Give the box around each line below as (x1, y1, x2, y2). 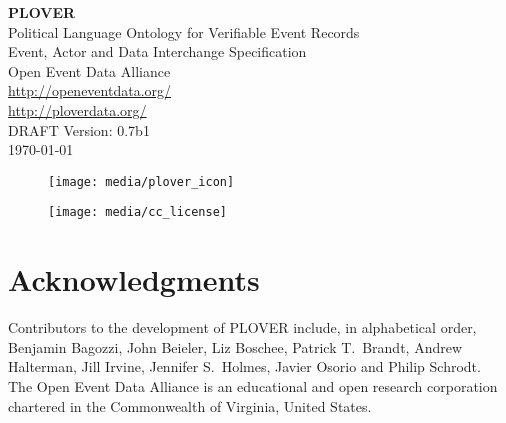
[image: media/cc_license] (48, 205, 227, 220)
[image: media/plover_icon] (48, 174, 235, 189)
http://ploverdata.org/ (8, 99, 147, 120)
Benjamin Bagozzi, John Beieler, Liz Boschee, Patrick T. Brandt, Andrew (8, 336, 463, 357)
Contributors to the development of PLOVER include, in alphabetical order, (8, 317, 477, 338)
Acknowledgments (8, 259, 260, 300)
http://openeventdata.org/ (8, 80, 172, 101)
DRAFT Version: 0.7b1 (8, 119, 150, 140)
